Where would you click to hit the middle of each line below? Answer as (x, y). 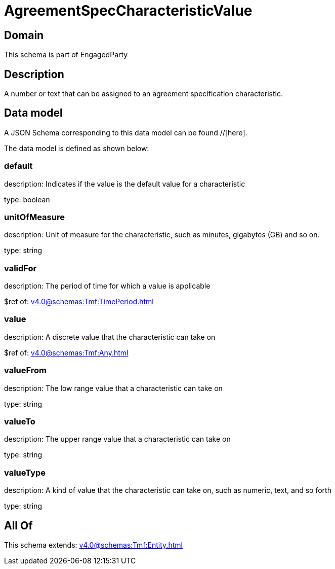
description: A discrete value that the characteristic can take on (110, 337)
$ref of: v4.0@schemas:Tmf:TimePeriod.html (79, 302)
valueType (25, 472)
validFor (20, 268)
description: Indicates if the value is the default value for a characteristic (125, 184)
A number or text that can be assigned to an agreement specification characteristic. (143, 94)
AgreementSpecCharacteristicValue (128, 11)
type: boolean (27, 199)
